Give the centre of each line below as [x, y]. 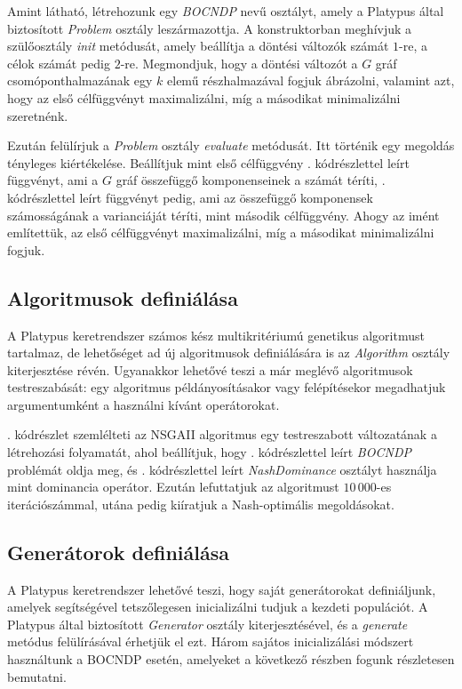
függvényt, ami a [53, 180]
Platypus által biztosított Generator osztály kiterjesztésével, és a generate [207, 624]
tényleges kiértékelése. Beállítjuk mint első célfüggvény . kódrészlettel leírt [208, 162]
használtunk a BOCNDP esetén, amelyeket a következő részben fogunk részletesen [231, 659]
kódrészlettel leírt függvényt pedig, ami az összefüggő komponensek [190, 197]
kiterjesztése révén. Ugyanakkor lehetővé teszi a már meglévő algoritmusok [210, 369]
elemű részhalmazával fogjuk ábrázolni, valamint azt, [311, 80]
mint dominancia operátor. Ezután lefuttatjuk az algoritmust [173, 487]
